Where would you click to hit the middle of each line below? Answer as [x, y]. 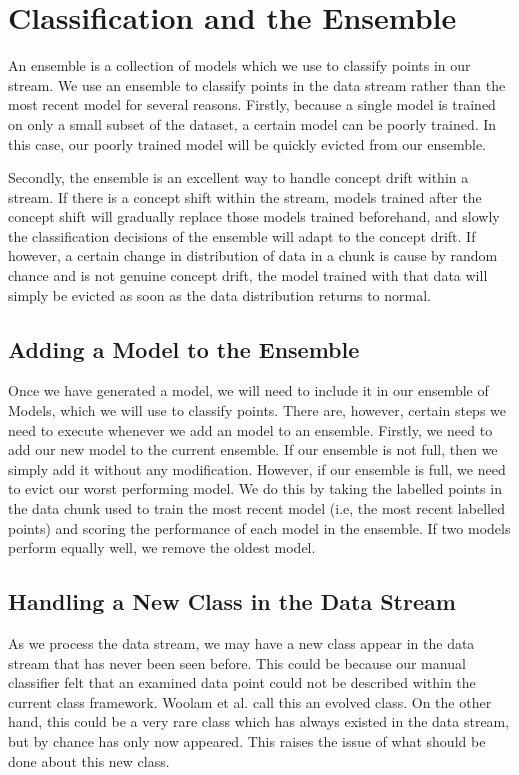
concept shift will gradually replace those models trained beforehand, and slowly [254, 216]
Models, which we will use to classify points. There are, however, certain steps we [257, 410]
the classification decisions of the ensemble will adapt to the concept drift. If [242, 235]
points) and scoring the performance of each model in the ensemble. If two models [259, 527]
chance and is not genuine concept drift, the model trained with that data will [248, 275]
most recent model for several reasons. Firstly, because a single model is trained [252, 104]
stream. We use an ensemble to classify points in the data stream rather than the [257, 84]
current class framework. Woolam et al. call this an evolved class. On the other [250, 701]
